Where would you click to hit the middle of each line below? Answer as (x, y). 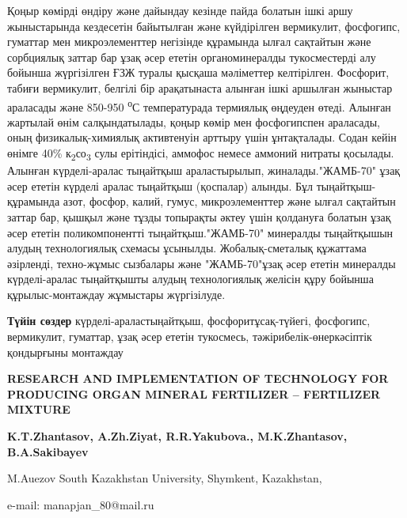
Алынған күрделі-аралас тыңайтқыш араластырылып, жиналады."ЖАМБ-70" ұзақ (204, 170)
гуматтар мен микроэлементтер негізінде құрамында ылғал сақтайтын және (189, 42)
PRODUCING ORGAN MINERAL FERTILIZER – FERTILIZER (194, 393)
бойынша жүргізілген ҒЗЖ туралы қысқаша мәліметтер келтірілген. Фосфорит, (198, 72)
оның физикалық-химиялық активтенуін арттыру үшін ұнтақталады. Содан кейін (202, 137)
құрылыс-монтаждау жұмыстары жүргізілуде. (116, 294)
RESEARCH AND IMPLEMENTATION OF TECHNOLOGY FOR (198, 378)
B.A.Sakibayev (48, 451)
